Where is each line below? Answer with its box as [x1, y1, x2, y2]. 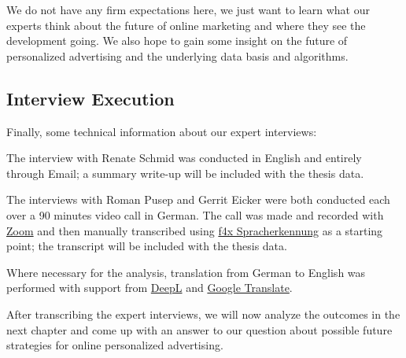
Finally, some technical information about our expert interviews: [6, 123, 317, 139]
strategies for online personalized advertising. [6, 337, 223, 353]
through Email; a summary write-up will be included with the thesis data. [6, 164, 364, 181]
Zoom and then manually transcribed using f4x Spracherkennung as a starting [6, 222, 383, 238]
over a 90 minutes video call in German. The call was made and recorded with [6, 206, 384, 223]
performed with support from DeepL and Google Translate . [6, 279, 293, 296]
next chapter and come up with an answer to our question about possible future [6, 321, 393, 338]
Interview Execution [6, 86, 175, 110]
